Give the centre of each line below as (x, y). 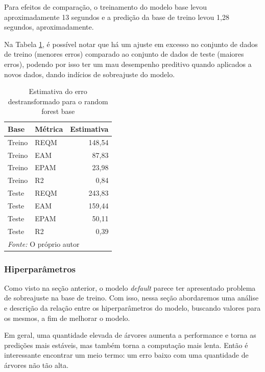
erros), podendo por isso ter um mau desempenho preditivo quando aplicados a (128, 64)
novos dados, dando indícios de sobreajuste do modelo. (90, 74)
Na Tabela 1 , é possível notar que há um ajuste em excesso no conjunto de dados (131, 44)
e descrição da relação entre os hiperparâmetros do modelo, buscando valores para (132, 308)
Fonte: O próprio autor (44, 243)
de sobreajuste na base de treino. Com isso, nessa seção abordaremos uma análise (131, 298)
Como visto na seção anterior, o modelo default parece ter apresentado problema (130, 287)
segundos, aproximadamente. (49, 27)
